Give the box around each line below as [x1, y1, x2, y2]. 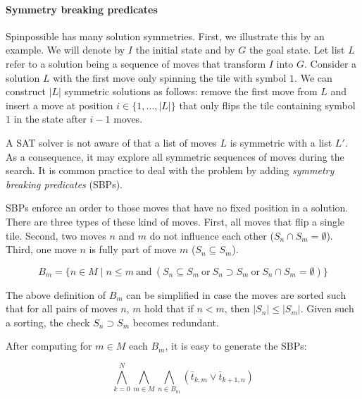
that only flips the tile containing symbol [179, 97, 356, 112]
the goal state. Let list [249, 42, 345, 57]
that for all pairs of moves [6, 301, 118, 316]
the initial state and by [135, 42, 235, 57]
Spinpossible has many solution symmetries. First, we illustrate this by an [6, 28, 325, 43]
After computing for [6, 338, 92, 353]
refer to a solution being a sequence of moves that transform [6, 56, 266, 70]
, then [224, 301, 250, 316]
